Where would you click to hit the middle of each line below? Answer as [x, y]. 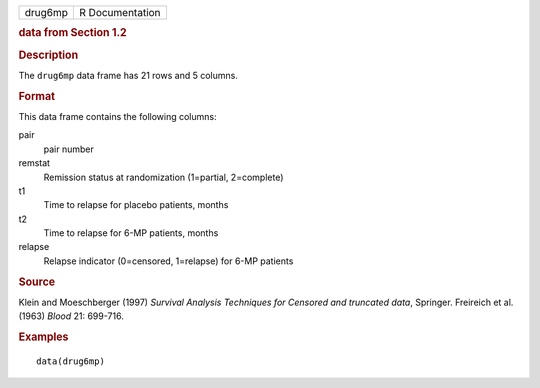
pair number [68, 149]
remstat [34, 163]
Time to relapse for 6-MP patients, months [131, 233]
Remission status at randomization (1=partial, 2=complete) [163, 177]
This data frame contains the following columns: [117, 116]
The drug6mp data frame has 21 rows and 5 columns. [128, 75]
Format [36, 96]
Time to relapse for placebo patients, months [136, 205]
